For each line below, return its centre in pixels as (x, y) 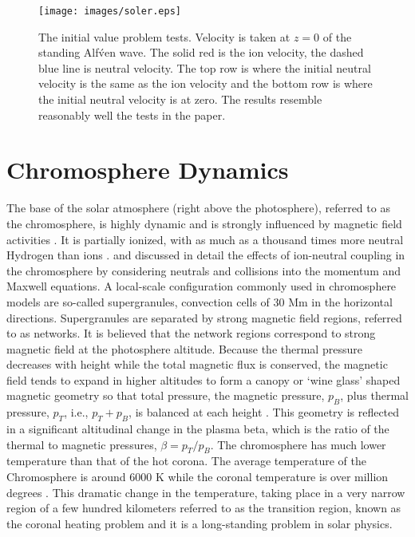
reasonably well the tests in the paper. (132, 115)
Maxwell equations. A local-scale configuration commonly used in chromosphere (202, 286)
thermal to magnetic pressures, (82, 444)
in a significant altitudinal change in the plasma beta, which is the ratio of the (198, 429)
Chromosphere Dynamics (148, 170)
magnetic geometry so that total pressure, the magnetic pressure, (166, 395)
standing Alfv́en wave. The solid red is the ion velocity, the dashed (201, 52)
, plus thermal (374, 395)
